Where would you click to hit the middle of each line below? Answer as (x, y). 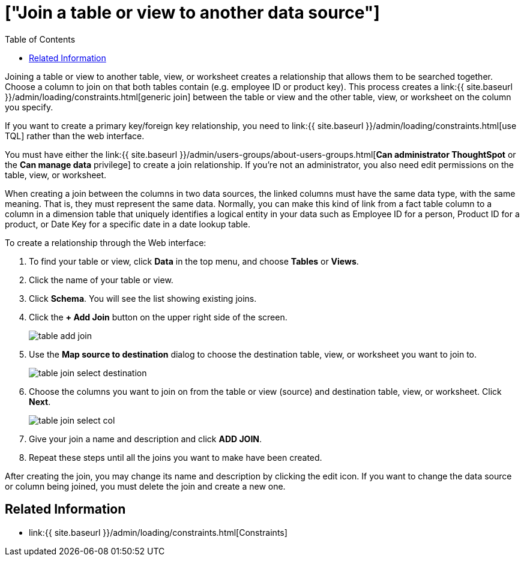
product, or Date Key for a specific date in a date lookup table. (128, 224)
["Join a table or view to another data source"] (192, 13)
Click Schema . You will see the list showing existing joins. (143, 298)
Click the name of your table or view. (101, 280)
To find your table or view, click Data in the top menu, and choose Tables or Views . (194, 261)
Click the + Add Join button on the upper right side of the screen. (158, 317)
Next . (40, 401)
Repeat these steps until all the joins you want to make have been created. (176, 457)
